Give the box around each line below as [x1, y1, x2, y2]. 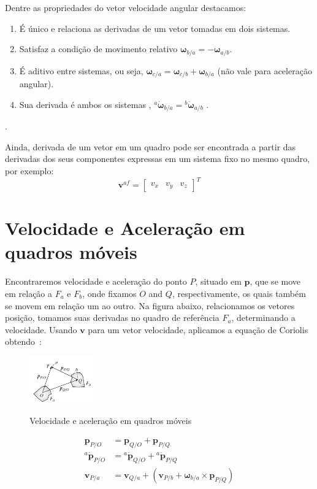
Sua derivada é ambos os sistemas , [19, 98, 151, 110]
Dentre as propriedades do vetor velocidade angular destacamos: [5, 1, 246, 13]
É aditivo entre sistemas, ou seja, [19, 64, 143, 77]
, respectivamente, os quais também [172, 287, 306, 299]
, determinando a [231, 311, 296, 324]
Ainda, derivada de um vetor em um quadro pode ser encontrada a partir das [5, 140, 296, 153]
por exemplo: [5, 164, 54, 177]
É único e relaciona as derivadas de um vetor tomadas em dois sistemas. [19, 21, 291, 34]
